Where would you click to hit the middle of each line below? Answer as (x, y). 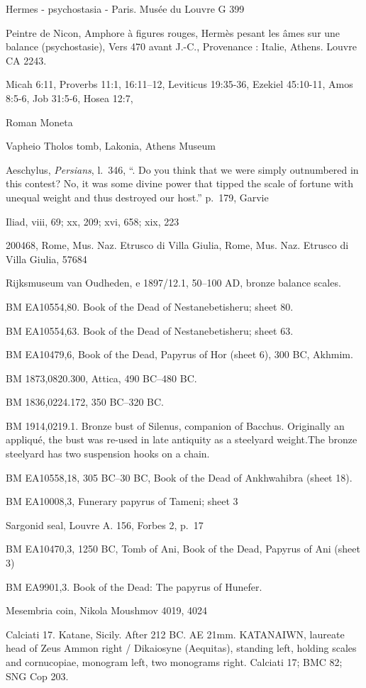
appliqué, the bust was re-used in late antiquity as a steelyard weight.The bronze (182, 439)
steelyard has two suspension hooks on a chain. (108, 454)
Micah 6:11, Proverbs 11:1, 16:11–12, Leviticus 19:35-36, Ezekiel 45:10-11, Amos (179, 84)
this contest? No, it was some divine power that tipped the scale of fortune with (180, 183)
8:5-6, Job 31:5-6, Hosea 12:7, (70, 98)
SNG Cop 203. (37, 676)
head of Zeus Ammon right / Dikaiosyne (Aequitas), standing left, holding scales (181, 648)
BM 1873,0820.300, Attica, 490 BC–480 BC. (101, 378)
